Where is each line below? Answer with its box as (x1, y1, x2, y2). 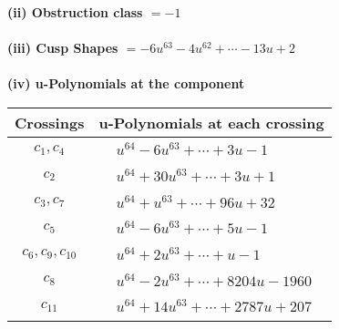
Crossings (15, 111, 85, 133)
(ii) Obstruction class (7, 3, 143, 21)
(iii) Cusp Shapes (7, 38, 118, 57)
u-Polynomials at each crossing (98, 111, 324, 133)
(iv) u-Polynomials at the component (7, 74, 245, 93)
